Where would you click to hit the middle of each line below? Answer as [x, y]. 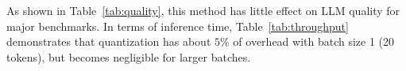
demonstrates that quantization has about [109, 41]
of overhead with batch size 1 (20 [314, 41]
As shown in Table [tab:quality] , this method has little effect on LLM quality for [203, 10]
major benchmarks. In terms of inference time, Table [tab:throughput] [178, 26]
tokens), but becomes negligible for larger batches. [129, 56]
